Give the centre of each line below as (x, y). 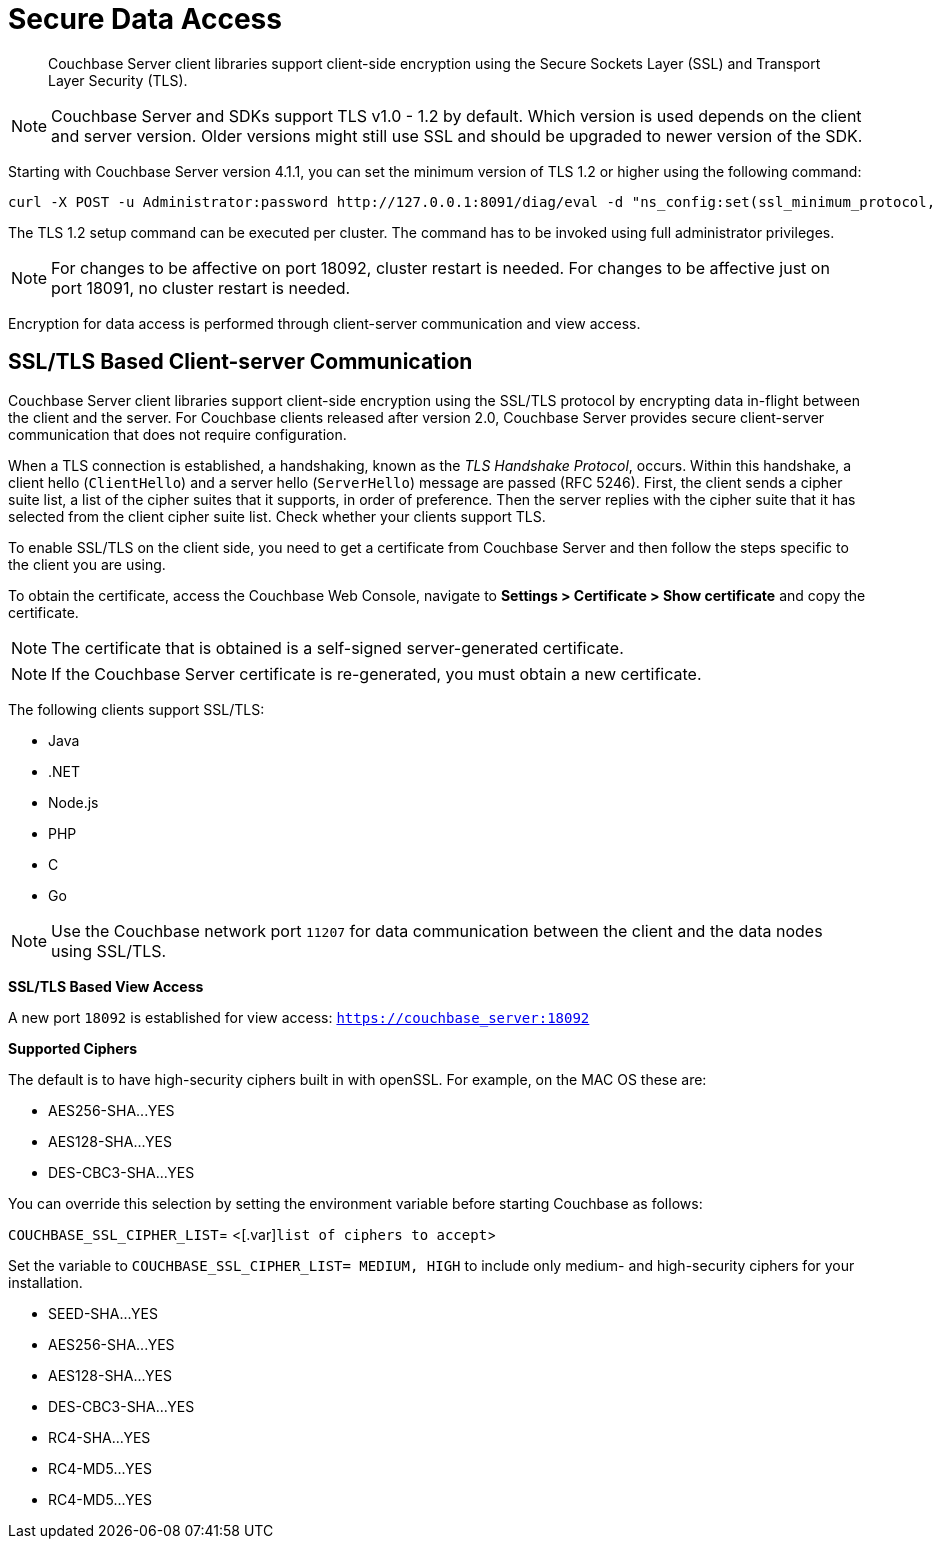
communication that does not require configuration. (177, 434)
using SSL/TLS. (109, 950)
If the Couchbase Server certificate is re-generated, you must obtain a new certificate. (376, 673)
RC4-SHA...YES (99, 1437)
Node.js (73, 802)
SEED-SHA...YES (103, 1313)
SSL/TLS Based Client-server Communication (240, 362)
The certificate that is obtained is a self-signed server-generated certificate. (337, 647)
